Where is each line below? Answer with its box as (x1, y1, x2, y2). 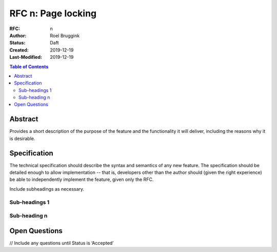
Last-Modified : (9, 54, 42, 60)
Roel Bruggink (50, 32, 80, 38)
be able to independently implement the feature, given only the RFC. (9, 176, 154, 182)
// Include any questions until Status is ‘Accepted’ (9, 240, 114, 246)
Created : (9, 47, 29, 53)
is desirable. (9, 135, 35, 142)
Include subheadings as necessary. (9, 186, 85, 192)
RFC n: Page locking (9, 8, 97, 19)
